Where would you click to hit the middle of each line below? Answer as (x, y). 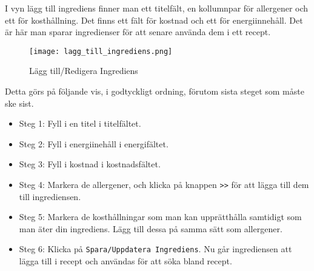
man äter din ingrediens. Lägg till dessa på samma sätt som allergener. (151, 228)
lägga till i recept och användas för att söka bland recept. (125, 261)
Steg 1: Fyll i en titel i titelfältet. (80, 123)
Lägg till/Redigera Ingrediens (84, 71)
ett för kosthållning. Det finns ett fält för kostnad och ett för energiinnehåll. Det (154, 20)
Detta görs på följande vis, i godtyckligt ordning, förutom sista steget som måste (155, 91)
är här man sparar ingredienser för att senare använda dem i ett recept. (138, 32)
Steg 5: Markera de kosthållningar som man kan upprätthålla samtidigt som (160, 217)
